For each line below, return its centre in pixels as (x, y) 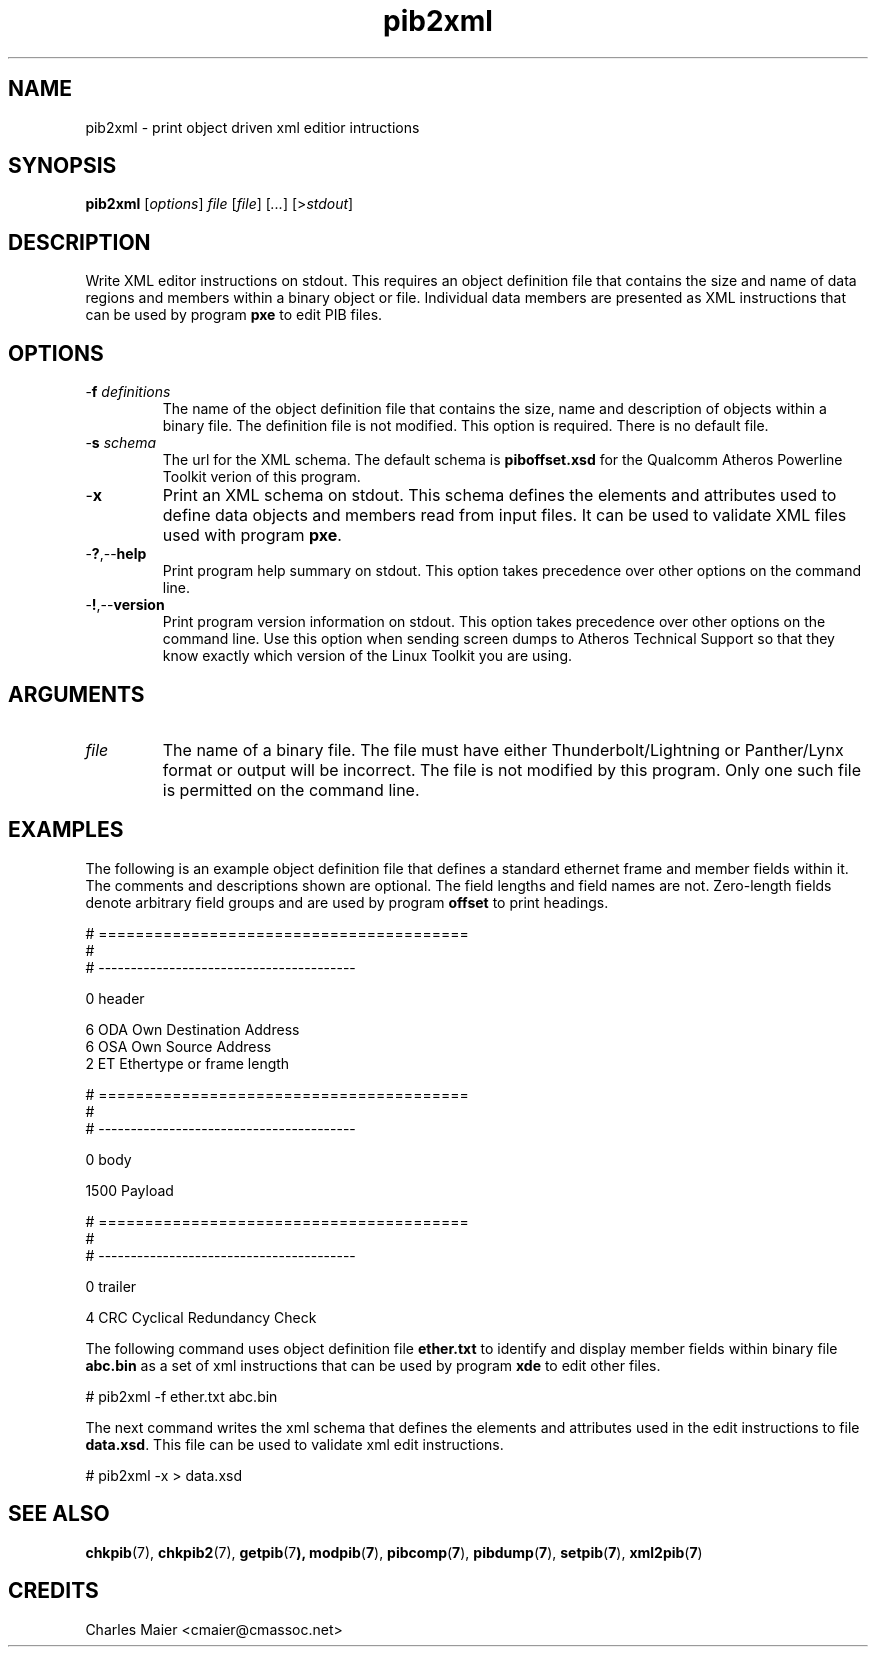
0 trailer (111, 1286)
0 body (108, 1159)
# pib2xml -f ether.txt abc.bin (181, 1396)
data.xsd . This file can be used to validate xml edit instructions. (294, 1444)
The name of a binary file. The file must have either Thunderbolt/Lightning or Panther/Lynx (503, 749)
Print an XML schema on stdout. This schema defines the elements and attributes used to (499, 495)
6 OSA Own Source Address (178, 1046)
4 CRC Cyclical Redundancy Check (201, 1317)
